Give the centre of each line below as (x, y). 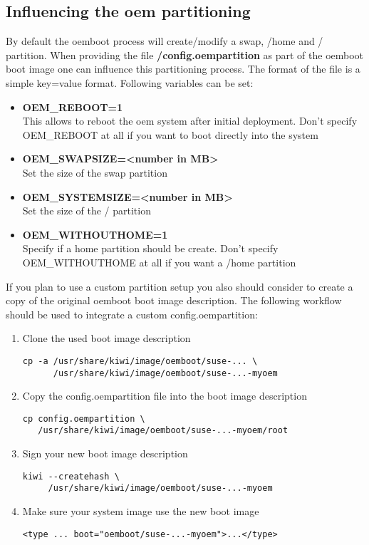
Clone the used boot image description (106, 338)
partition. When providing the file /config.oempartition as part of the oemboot (185, 54)
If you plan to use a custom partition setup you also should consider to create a (180, 286)
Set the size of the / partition (87, 211)
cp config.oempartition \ (84, 419)
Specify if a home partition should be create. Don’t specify (150, 248)
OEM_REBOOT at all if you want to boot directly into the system (170, 134)
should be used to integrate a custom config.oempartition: (132, 314)
